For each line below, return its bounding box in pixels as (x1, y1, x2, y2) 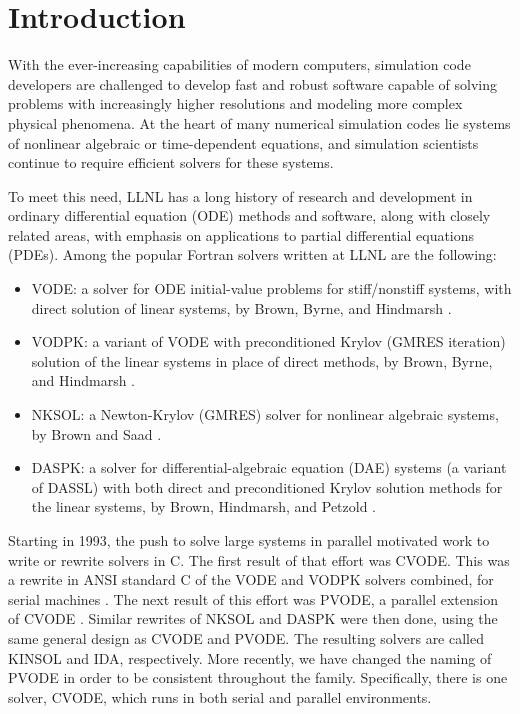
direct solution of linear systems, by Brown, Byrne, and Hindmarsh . (31, 297, 452, 318)
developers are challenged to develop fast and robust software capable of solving (8, 73, 497, 94)
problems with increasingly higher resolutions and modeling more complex (8, 93, 463, 114)
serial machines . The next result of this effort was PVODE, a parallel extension (8, 588, 499, 609)
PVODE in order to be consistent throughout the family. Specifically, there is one (8, 667, 508, 688)
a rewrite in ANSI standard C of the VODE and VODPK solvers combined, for (8, 569, 494, 590)
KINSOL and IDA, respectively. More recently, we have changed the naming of (8, 647, 492, 668)
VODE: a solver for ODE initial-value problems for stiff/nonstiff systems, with (31, 278, 512, 299)
